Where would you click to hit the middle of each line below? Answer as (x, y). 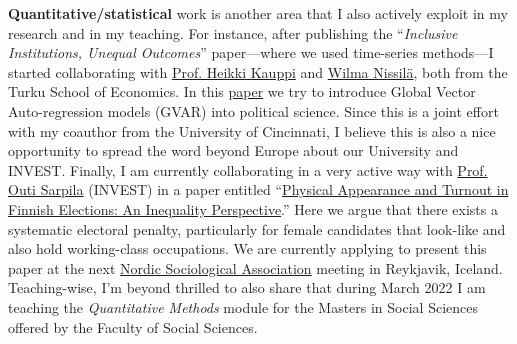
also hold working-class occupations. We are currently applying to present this (247, 248)
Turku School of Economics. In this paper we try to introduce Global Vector (242, 91)
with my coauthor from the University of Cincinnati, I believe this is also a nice (252, 130)
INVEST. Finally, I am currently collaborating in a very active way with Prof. (248, 169)
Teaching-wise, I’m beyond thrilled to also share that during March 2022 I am (247, 287)
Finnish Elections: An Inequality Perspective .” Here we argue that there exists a (253, 208)
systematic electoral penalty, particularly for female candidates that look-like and (257, 228)
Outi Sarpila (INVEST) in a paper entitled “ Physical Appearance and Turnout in (258, 189)
